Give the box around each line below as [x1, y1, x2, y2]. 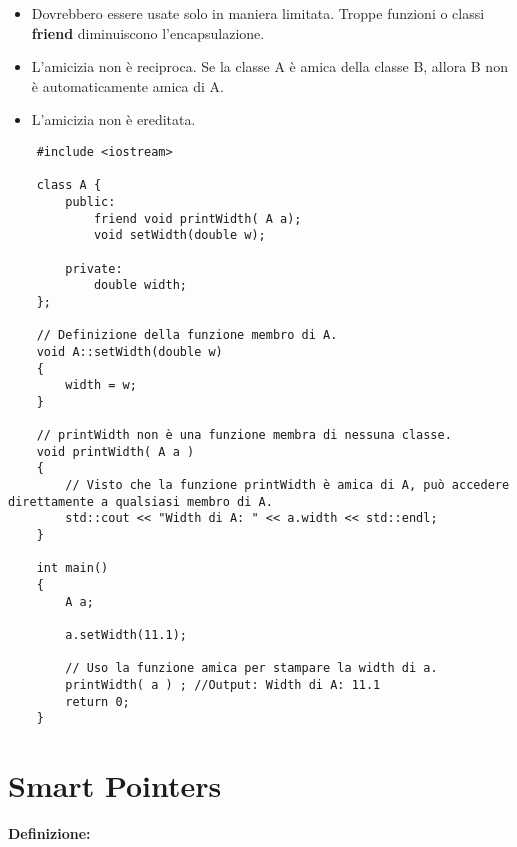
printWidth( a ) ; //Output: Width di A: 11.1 [65, 677, 381, 692]
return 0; [65, 694, 130, 709]
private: [65, 261, 123, 276]
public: [65, 194, 116, 209]
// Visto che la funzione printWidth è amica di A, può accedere [65, 478, 510, 493]
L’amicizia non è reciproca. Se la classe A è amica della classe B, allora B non [31, 56, 508, 77]
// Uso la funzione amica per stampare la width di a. [65, 661, 438, 676]
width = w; [65, 378, 137, 393]
